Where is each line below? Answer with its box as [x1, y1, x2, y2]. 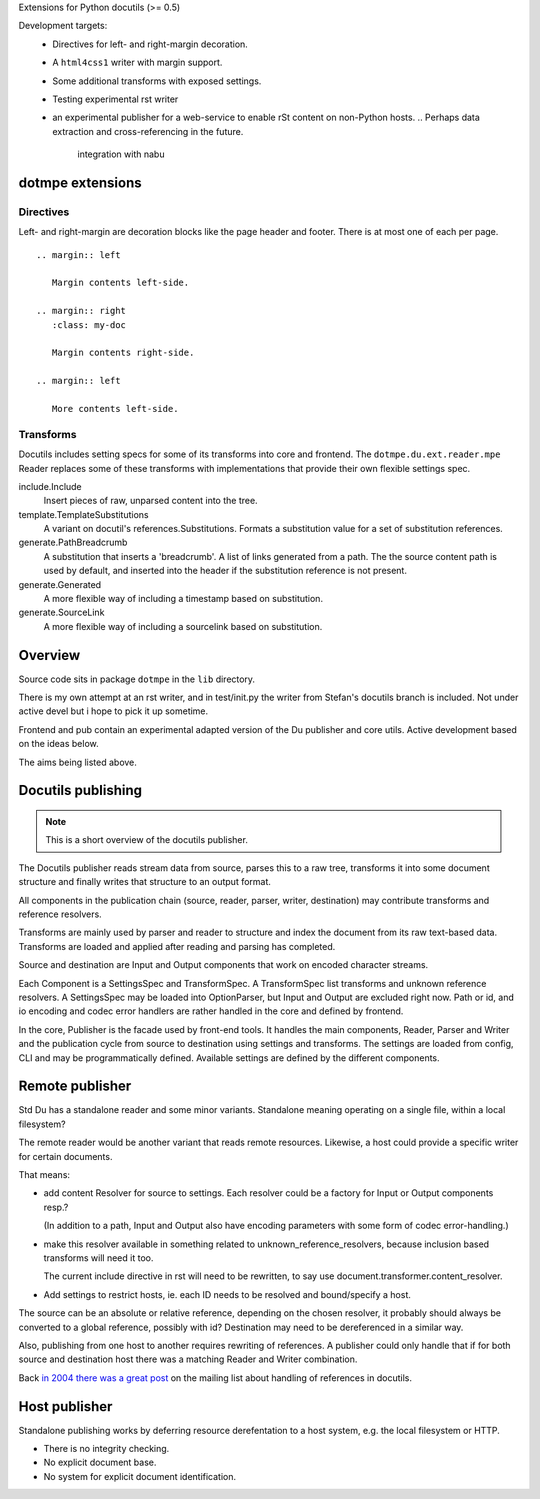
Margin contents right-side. [51, 347, 195, 359]
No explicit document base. [43, 1456, 157, 1469]
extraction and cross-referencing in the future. [52, 125, 244, 137]
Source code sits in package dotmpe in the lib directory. [18, 673, 255, 685]
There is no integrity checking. [43, 1442, 170, 1454]
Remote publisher [18, 1078, 132, 1095]
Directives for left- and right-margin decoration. [52, 38, 249, 50]
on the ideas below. [18, 738, 99, 750]
